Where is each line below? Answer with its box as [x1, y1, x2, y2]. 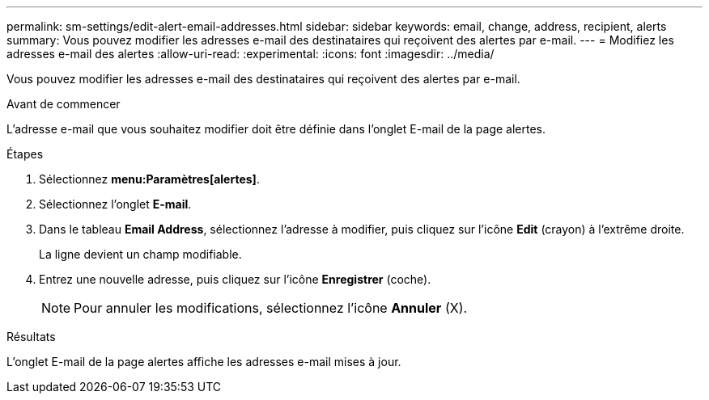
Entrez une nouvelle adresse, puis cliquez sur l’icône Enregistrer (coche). [39, 272, 431, 286]
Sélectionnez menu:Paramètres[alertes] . [39, 172, 260, 186]
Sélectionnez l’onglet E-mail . [39, 197, 192, 211]
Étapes [6, 147, 44, 161]
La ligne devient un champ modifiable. [39, 247, 242, 261]
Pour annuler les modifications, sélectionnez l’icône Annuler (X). [74, 300, 468, 316]
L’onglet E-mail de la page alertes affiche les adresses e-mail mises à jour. [6, 355, 401, 368]
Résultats [6, 330, 56, 343]
